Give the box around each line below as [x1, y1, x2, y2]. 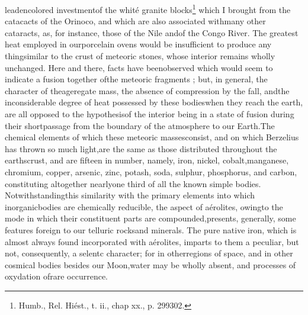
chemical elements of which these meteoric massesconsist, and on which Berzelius [5, 131, 299, 143]
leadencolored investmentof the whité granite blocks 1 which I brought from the [5, 2, 291, 15]
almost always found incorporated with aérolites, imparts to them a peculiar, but [5, 235, 299, 247]
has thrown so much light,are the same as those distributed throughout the [5, 142, 277, 155]
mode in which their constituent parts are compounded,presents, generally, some [5, 212, 296, 224]
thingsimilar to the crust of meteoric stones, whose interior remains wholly [5, 50, 275, 62]
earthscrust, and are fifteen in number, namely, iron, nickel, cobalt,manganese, [5, 154, 289, 166]
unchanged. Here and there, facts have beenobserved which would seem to [5, 61, 273, 73]
